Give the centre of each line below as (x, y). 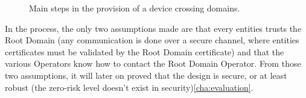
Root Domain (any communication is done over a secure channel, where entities (152, 40)
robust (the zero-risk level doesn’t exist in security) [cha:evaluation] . (129, 87)
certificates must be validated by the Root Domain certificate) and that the (145, 51)
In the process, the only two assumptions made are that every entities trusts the (153, 28)
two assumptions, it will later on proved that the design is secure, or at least (146, 75)
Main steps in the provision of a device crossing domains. (135, 8)
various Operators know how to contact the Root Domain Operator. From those (153, 63)
